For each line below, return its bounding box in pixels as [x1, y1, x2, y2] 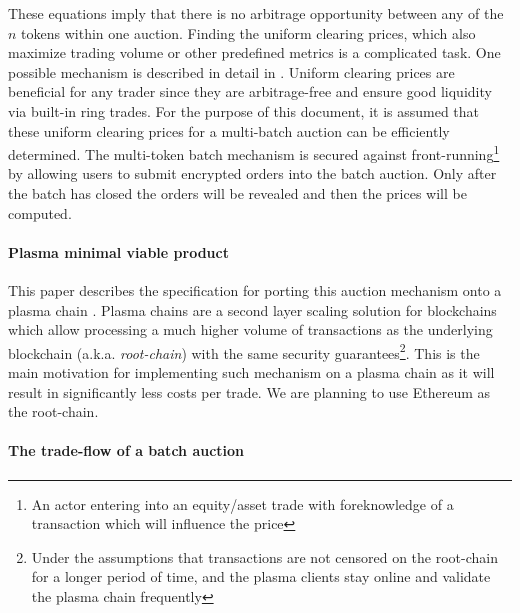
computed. [8, 202, 72, 223]
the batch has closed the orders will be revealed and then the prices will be [8, 183, 467, 203]
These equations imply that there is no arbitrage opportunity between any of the [8, 3, 504, 23]
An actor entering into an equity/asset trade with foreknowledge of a [31, 493, 454, 514]
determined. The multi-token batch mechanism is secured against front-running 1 [8, 141, 500, 164]
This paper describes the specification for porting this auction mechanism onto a [8, 279, 502, 300]
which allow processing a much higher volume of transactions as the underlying [8, 319, 493, 340]
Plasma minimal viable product [8, 241, 229, 262]
